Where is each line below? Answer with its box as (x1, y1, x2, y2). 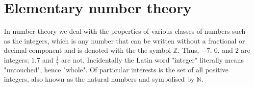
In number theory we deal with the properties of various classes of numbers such (4, 26, 246, 36)
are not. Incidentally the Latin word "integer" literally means (61, 54, 244, 65)
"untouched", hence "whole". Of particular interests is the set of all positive (4, 64, 229, 74)
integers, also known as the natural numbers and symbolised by (4, 74, 195, 84)
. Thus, (178, 45, 199, 55)
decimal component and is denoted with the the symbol (4, 45, 171, 55)
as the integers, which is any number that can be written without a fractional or (4, 35, 245, 45)
